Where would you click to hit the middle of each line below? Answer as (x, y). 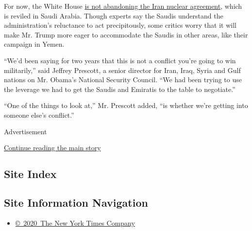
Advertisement (25, 131)
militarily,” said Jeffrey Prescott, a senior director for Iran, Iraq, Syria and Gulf (122, 70)
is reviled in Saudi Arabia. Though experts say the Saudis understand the (114, 15)
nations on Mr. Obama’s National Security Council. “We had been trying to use (123, 80)
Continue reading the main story (52, 148)
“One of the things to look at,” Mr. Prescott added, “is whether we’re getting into (126, 105)
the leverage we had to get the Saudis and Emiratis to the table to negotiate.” (120, 89)
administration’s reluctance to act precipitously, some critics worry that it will (120, 25)
